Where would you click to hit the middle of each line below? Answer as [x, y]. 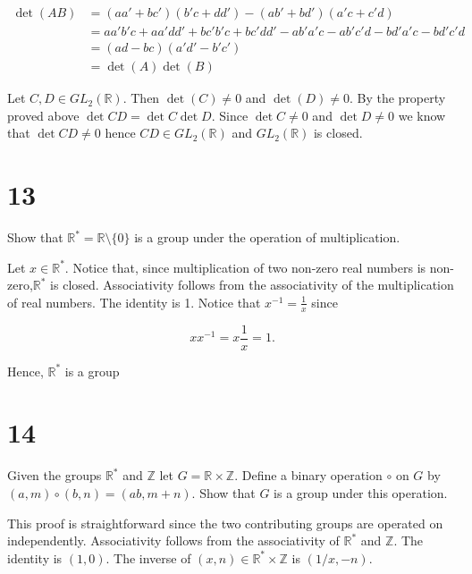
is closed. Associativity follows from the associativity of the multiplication [252, 285]
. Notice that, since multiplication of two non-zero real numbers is [245, 267]
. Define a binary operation [308, 475]
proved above [43, 115]
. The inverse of [148, 557]
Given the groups [55, 475]
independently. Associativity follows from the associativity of [173, 540]
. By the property [397, 98]
